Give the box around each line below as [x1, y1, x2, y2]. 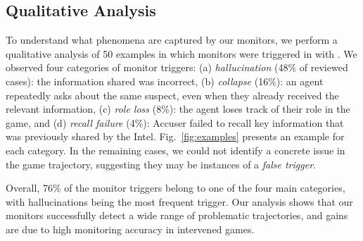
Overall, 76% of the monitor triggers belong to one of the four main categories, [6, 180, 345, 195]
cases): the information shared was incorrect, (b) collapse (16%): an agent [6, 73, 324, 88]
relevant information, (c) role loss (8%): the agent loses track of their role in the [6, 101, 350, 116]
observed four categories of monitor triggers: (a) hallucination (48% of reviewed [6, 60, 348, 75]
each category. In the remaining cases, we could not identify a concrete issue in [6, 142, 345, 157]
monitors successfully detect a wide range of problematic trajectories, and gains [6, 208, 348, 223]
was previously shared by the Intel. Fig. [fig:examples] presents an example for [6, 129, 345, 144]
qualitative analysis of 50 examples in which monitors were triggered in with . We [6, 46, 357, 61]
